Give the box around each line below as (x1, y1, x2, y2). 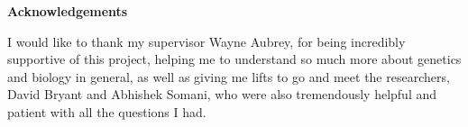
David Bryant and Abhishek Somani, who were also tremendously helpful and (7, 85, 436, 104)
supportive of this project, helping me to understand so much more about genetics (7, 50, 462, 68)
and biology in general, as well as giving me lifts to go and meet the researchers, (7, 67, 450, 86)
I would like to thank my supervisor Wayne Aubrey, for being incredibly (7, 32, 406, 50)
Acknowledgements (7, 2, 128, 20)
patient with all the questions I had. (7, 102, 206, 121)
